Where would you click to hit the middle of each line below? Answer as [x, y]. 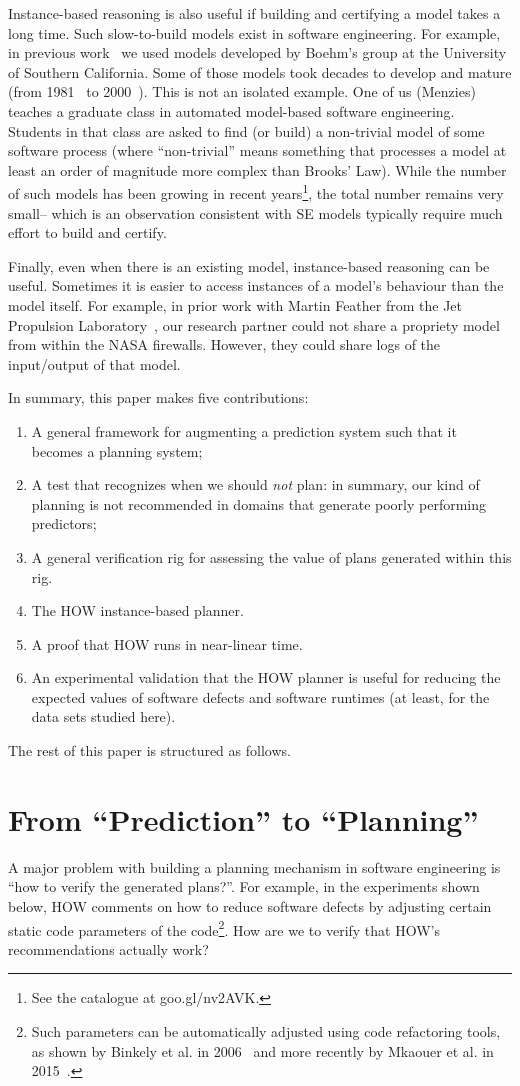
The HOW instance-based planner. [137, 610]
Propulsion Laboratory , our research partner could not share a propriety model [254, 324]
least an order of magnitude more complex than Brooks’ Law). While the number [257, 169]
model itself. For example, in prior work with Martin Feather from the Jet [235, 304]
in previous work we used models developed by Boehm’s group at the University [257, 52]
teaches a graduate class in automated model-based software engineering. [231, 110]
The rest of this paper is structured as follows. [149, 750]
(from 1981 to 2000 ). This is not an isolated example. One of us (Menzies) [242, 91]
